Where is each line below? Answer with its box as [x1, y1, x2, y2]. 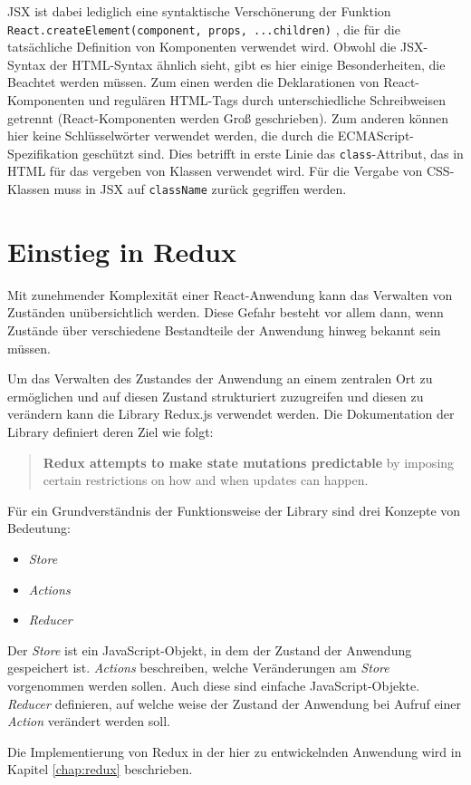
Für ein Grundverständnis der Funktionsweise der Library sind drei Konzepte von [7, 500, 461, 519]
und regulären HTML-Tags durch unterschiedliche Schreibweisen [88, 91, 447, 110]
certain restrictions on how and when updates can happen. [43, 470, 369, 489]
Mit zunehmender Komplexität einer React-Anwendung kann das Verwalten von [7, 285, 453, 304]
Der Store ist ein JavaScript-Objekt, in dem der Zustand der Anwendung [7, 640, 412, 659]
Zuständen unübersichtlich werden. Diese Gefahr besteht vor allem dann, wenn [7, 303, 444, 322]
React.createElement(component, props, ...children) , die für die [7, 19, 400, 38]
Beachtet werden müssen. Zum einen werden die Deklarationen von [7, 73, 380, 92]
